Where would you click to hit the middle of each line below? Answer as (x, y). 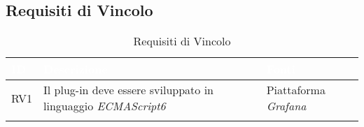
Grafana (286, 106)
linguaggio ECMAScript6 (105, 106)
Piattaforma (296, 90)
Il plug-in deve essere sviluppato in (128, 90)
